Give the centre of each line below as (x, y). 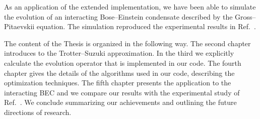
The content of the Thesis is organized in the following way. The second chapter (127, 43)
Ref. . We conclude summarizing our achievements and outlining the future (120, 102)
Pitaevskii (19, 26)
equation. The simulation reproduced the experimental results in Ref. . (146, 26)
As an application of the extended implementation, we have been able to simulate (130, 7)
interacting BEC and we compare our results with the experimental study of (122, 92)
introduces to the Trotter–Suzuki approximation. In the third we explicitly (119, 53)
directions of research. (38, 112)
